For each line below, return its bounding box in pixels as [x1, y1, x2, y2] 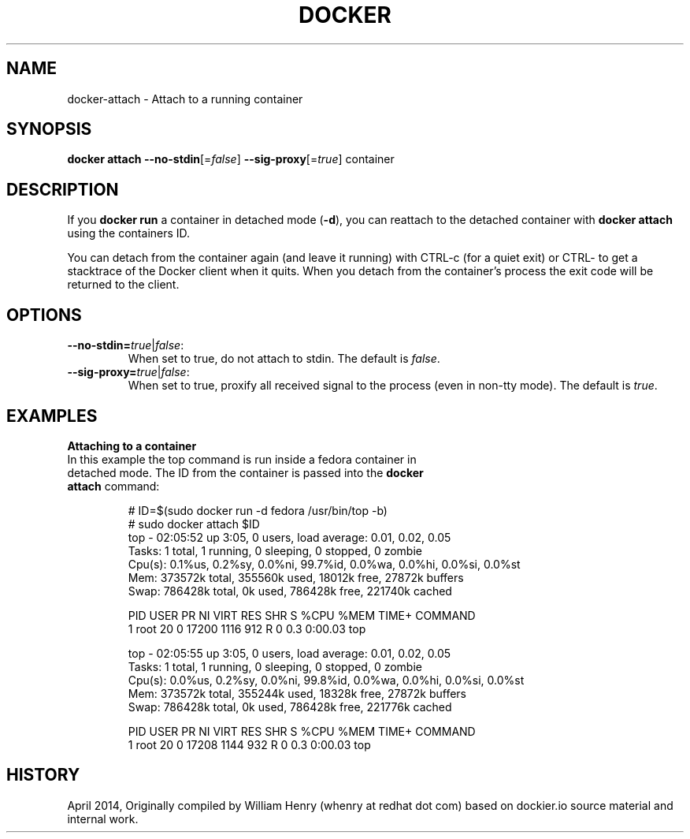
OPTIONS [6, 304, 82, 325]
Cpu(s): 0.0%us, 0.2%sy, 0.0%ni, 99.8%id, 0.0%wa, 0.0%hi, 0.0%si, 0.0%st [128, 673, 525, 687]
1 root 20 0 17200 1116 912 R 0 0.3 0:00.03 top [128, 621, 366, 636]
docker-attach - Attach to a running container [67, 91, 303, 106]
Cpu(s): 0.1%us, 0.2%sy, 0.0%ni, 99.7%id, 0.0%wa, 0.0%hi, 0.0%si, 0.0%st [128, 557, 521, 571]
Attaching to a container [67, 438, 197, 453]
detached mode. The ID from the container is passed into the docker [67, 465, 424, 479]
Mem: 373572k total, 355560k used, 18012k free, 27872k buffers [128, 570, 464, 584]
